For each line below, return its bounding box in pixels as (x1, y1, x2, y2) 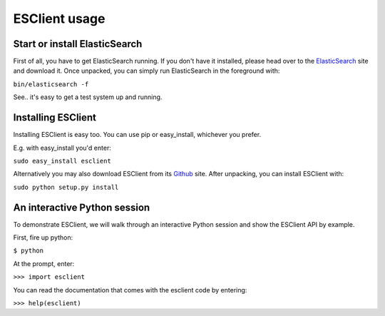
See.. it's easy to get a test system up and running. (13, 93, 163, 101)
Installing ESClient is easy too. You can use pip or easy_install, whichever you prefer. (13, 131, 262, 139)
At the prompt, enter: (13, 259, 75, 267)
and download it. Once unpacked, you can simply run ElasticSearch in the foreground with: (13, 66, 280, 75)
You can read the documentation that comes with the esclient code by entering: (13, 285, 247, 294)
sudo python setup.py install (13, 183, 119, 191)
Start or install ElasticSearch (13, 38, 143, 50)
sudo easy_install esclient (13, 157, 112, 165)
